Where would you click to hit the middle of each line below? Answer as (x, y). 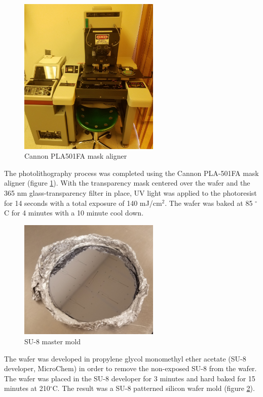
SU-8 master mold (52, 341)
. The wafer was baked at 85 (209, 203)
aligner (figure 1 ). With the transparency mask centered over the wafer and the (127, 183)
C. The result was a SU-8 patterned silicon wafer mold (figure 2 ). (154, 388)
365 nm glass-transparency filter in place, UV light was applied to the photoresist (130, 193)
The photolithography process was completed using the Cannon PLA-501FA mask (131, 173)
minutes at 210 (27, 388)
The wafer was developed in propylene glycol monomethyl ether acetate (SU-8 (125, 358)
